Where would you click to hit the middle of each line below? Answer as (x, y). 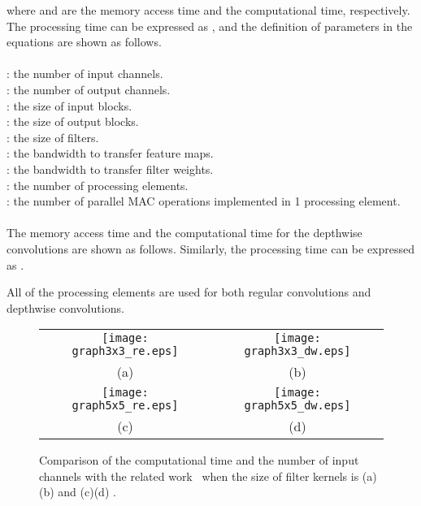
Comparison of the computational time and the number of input (199, 460)
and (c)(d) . (87, 492)
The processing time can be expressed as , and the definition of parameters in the (210, 26)
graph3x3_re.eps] (125, 351)
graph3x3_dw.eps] (297, 351)
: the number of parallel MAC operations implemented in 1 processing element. (204, 201)
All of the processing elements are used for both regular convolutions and (189, 292)
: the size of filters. (53, 137)
